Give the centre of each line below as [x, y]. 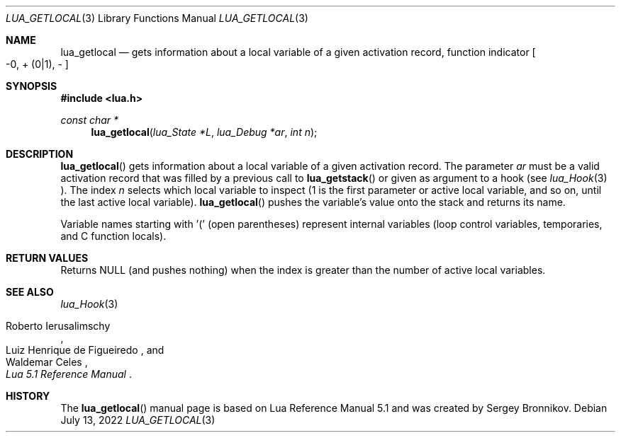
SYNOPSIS [32, 86]
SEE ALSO [30, 292]
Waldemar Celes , [47, 362]
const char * [90, 120]
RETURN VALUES [47, 258]
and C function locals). [113, 236]
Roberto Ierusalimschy [58, 326]
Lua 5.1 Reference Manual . [69, 374]
